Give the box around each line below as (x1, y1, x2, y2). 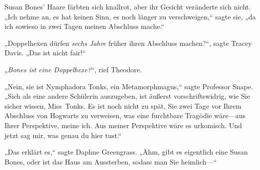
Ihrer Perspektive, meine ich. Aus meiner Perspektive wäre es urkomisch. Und (4, 120, 242, 130)
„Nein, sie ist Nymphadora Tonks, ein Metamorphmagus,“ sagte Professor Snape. (4, 81, 253, 91)
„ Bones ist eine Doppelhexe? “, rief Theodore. (4, 64, 142, 74)
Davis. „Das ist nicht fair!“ (4, 47, 86, 58)
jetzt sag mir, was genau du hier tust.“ (4, 130, 122, 140)
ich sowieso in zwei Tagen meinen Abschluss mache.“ (4, 21, 165, 31)
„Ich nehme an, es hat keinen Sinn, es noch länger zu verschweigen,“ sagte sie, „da (4, 11, 256, 21)
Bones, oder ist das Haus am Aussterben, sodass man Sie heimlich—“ (4, 156, 217, 167)
